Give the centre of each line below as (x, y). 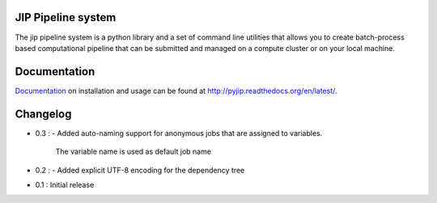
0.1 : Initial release (65, 184)
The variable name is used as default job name (134, 152)
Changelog (43, 114)
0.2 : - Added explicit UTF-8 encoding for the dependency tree (140, 170)
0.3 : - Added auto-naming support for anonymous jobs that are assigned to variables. (179, 133)
